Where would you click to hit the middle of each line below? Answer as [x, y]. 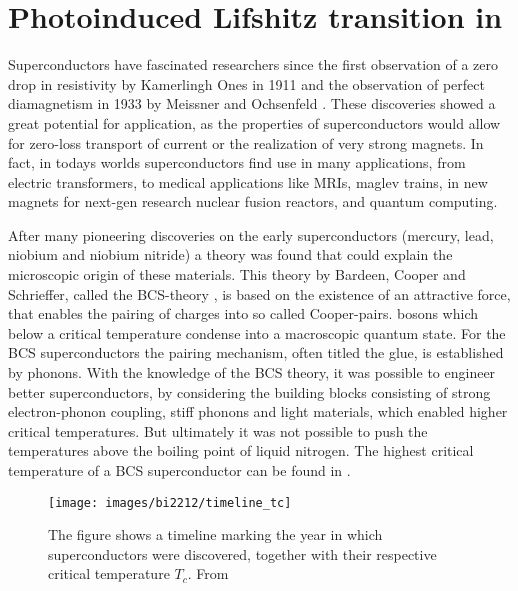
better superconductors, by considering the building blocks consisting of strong [249, 391]
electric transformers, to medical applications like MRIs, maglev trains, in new [248, 181]
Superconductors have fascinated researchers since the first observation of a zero [253, 64]
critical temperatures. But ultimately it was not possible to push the [218, 430]
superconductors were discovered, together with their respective [242, 553]
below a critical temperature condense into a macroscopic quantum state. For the [257, 332]
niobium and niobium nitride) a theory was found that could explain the [230, 254]
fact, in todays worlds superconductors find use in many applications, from [237, 162]
